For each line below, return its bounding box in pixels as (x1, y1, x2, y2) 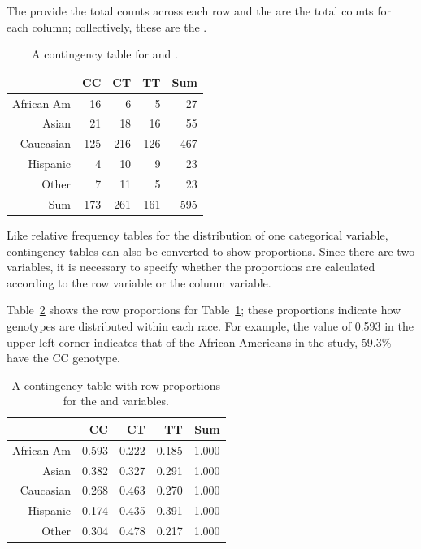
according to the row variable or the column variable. (7, 274, 271, 291)
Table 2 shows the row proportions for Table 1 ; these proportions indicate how (7, 301, 401, 318)
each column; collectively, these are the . (7, 18, 207, 35)
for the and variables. (63, 392, 169, 409)
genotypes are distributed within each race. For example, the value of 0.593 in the (7, 317, 414, 334)
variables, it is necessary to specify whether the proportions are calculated (7, 258, 375, 275)
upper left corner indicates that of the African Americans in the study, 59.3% (7, 333, 392, 350)
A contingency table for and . (32, 45, 178, 63)
